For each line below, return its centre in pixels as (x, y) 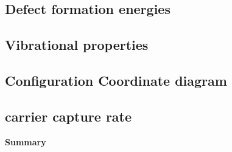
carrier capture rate (69, 116)
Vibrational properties (77, 45)
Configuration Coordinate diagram (116, 80)
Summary (26, 141)
